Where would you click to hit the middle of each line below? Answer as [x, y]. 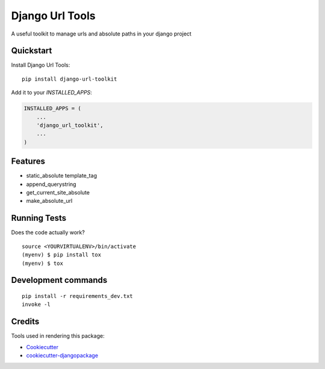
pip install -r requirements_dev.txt [78, 296]
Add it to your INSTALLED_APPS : [52, 93]
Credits [25, 322]
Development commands [59, 280]
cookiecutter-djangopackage [62, 356]
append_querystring [51, 184]
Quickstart [32, 51]
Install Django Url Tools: [41, 65]
